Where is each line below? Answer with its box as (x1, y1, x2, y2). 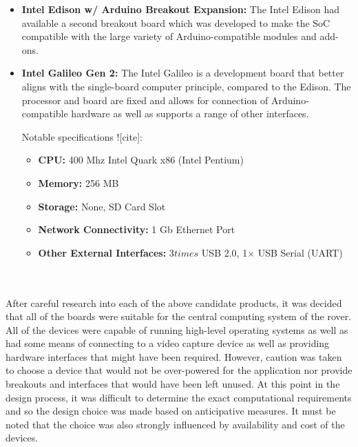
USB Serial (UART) (257, 245, 343, 259)
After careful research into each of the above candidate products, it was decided (6, 295, 342, 310)
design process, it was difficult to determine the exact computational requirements (6, 390, 352, 404)
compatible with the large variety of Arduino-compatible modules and (21, 29, 317, 43)
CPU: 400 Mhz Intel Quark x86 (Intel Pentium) (38, 152, 244, 167)
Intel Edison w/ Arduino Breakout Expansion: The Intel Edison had (21, 2, 340, 16)
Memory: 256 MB (38, 175, 119, 190)
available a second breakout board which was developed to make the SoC (21, 15, 330, 30)
